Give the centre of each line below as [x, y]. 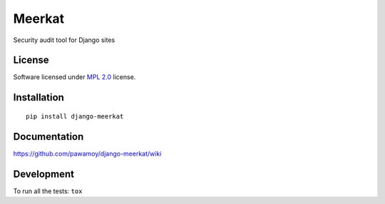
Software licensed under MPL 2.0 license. [75, 77]
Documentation [48, 137]
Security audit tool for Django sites [64, 40]
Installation [38, 97]
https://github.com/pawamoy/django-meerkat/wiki [87, 153]
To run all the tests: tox [48, 191]
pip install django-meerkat [75, 116]
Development [44, 174]
